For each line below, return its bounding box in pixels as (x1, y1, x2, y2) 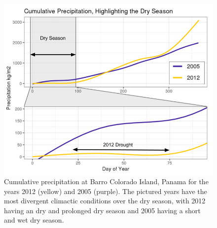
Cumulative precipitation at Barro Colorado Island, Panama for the (4, 176, 209, 187)
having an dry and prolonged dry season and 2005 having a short (4, 205, 201, 215)
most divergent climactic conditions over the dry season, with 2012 (4, 195, 206, 206)
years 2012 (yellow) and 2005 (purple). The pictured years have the (4, 186, 207, 196)
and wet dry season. (4, 215, 64, 225)
